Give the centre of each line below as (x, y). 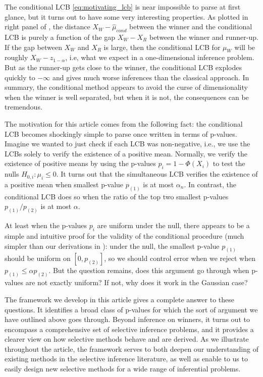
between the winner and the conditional (191, 26)
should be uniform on (38, 258)
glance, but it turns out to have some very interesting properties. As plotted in (126, 16)
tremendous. (23, 107)
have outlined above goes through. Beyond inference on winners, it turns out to (127, 319)
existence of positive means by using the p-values (80, 163)
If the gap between (33, 47)
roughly (16, 57)
